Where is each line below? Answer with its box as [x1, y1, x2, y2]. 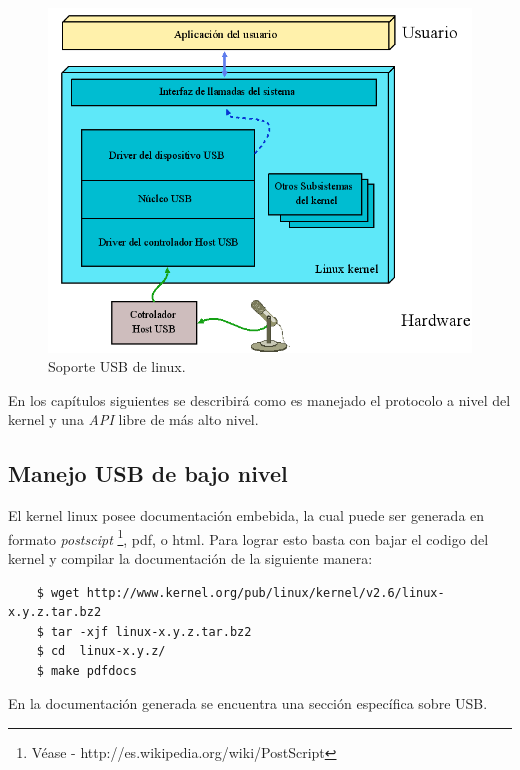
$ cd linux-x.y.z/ [36, 644, 166, 659]
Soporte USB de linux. [48, 356, 186, 377]
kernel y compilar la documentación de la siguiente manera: [8, 547, 373, 568]
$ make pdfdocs [36, 663, 137, 678]
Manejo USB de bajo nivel [8, 458, 288, 489]
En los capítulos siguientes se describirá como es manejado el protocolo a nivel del [8, 389, 511, 410]
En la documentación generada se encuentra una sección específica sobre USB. [8, 693, 488, 714]
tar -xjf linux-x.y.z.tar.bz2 [50, 624, 252, 639]
